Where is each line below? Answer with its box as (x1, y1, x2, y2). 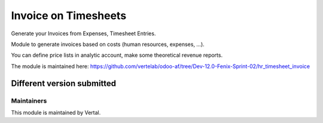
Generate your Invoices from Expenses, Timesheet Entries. (11, 30, 156, 37)
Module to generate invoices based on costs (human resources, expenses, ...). (11, 41, 205, 48)
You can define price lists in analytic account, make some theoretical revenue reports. (11, 51, 223, 59)
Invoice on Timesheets (11, 9, 127, 22)
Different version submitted (11, 78, 117, 88)
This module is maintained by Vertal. (11, 109, 101, 116)
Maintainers (11, 96, 47, 104)
